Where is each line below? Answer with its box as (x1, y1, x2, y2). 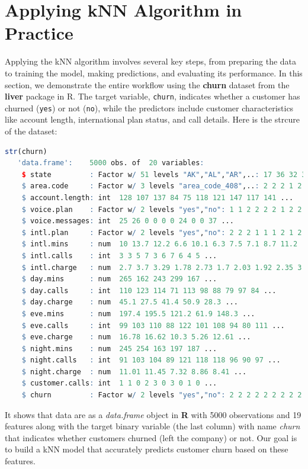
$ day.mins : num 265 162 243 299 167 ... (21, 275, 217, 284)
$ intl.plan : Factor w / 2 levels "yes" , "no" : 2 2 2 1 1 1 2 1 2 (21, 228, 302, 237)
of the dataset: (5, 125, 57, 137)
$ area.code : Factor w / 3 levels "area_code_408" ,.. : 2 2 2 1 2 (21, 182, 302, 191)
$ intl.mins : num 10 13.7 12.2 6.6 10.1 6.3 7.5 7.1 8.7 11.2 (21, 240, 298, 249)
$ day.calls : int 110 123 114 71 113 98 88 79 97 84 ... (21, 286, 277, 295)
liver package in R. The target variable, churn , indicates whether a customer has (5, 90, 300, 102)
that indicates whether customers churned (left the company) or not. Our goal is (5, 431, 297, 444)
